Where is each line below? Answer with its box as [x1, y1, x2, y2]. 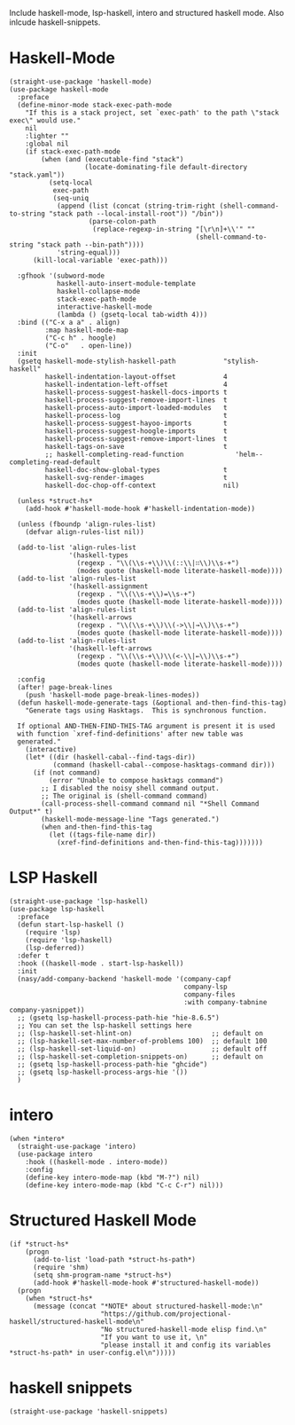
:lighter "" [25, 131, 69, 140]
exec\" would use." [9, 115, 82, 125]
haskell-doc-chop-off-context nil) [44, 481, 240, 490]
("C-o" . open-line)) [44, 341, 133, 350]
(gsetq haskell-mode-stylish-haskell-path [17, 357, 176, 366]
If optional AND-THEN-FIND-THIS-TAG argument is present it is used [17, 721, 276, 730]
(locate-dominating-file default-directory [84, 162, 248, 171]
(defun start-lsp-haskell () [17, 920, 125, 929]
